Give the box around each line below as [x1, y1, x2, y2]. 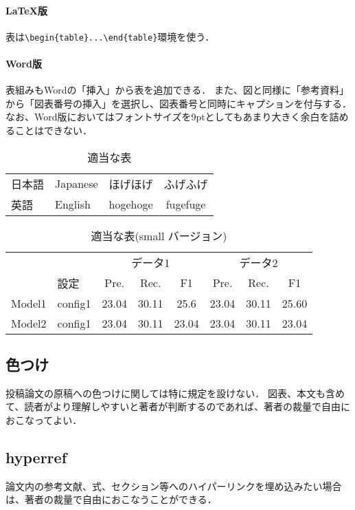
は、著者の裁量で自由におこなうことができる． [5, 492, 217, 507]
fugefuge [165, 196, 206, 213]
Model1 [11, 295, 47, 311]
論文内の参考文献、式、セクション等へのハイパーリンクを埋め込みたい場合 [5, 478, 342, 493]
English [55, 196, 91, 213]
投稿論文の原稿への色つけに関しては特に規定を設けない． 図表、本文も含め [5, 385, 345, 400]
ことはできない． [14, 123, 92, 138]
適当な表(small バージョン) [91, 227, 227, 244]
